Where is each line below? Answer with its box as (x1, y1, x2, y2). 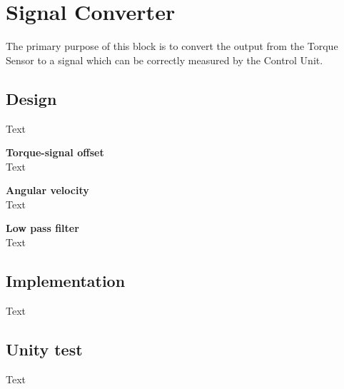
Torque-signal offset (6, 145, 104, 160)
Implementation (6, 270, 126, 292)
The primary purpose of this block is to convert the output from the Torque (6, 39, 338, 54)
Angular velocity (6, 183, 89, 198)
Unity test (6, 338, 83, 360)
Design (6, 87, 57, 109)
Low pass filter (6, 221, 79, 236)
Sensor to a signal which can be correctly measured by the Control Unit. (6, 52, 323, 67)
